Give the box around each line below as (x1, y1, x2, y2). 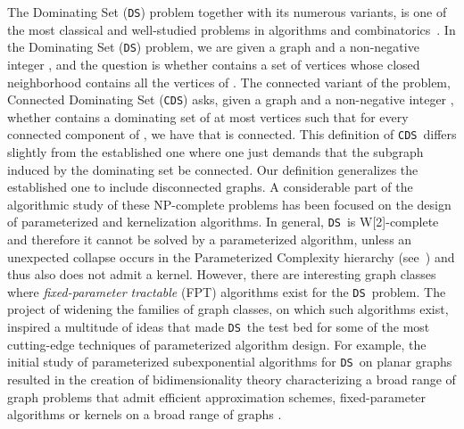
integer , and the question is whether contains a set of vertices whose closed (7, 54, 420, 73)
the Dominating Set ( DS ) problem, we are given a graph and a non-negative (7, 37, 419, 56)
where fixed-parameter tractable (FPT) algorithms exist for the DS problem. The (7, 282, 446, 301)
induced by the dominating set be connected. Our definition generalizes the (7, 160, 418, 178)
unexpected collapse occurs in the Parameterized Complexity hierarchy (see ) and (7, 247, 455, 266)
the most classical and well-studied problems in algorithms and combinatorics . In (7, 20, 456, 38)
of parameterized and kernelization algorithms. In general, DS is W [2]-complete (7, 212, 439, 231)
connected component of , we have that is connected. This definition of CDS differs (7, 125, 457, 144)
